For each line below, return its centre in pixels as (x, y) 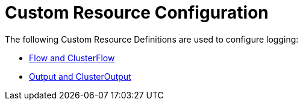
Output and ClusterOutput (80, 76)
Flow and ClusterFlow (72, 58)
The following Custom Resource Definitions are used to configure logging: (152, 39)
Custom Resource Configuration (137, 13)
